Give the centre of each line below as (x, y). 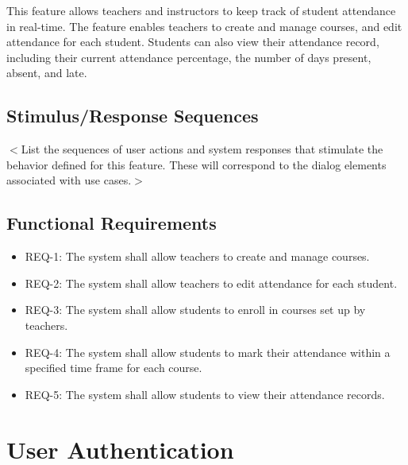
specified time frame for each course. (114, 368)
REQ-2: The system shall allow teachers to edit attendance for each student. (211, 283)
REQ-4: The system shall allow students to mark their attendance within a (208, 352)
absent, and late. (47, 73)
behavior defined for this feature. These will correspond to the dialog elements (196, 164)
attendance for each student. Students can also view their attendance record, (193, 42)
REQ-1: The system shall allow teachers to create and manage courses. (197, 256)
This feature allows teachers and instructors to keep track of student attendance (201, 10)
